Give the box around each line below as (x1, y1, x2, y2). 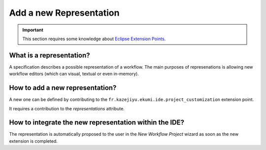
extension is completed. (9, 138, 58, 144)
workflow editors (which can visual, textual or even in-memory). (9, 71, 139, 77)
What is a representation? (9, 51, 91, 59)
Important (22, 27, 44, 33)
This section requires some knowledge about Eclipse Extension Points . (22, 36, 166, 42)
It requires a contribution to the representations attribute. (9, 105, 125, 111)
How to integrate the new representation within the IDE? (9, 118, 185, 127)
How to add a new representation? (9, 84, 117, 92)
